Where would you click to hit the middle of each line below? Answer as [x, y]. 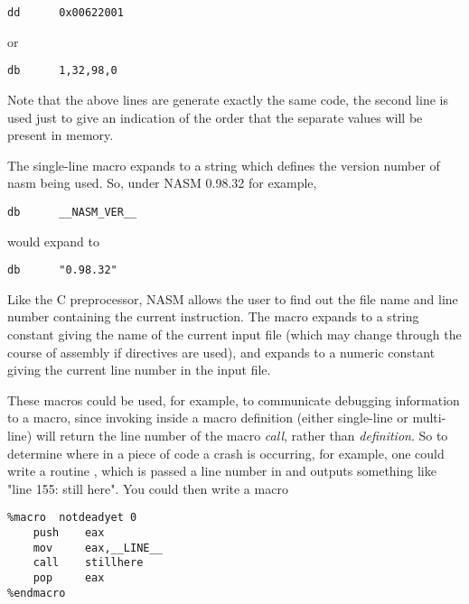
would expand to [53, 241]
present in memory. [61, 135]
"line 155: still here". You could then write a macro [148, 488]
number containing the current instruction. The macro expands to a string [213, 316]
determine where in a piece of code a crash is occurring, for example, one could [226, 453]
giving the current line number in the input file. [139, 370]
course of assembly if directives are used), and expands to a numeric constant [221, 352]
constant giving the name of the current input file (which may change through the [234, 334]
